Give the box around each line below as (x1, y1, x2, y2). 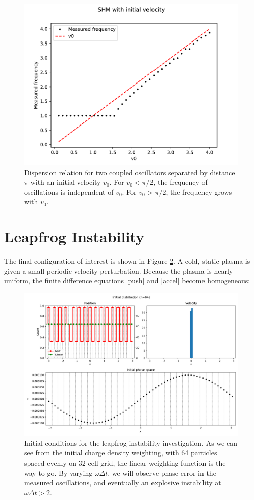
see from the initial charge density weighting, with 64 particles (24, 447, 217, 458)
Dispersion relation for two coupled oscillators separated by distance (24, 166, 235, 177)
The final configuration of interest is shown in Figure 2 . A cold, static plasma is (4, 256, 250, 266)
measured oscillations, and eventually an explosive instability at (24, 477, 221, 488)
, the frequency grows (166, 186, 232, 197)
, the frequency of (153, 177, 208, 187)
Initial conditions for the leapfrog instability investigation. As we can (24, 437, 237, 448)
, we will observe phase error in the (108, 467, 216, 478)
